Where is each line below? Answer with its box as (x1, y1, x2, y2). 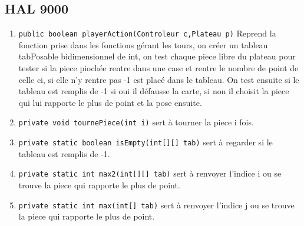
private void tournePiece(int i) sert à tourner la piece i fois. (18, 116, 254, 128)
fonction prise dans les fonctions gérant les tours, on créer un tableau (18, 38, 268, 51)
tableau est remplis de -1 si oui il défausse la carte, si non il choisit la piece (18, 85, 289, 97)
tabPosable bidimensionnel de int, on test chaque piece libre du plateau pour (18, 50, 296, 62)
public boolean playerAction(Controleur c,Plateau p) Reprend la (18, 27, 276, 39)
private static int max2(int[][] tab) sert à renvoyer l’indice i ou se (18, 167, 282, 180)
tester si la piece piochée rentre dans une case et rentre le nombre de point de (18, 62, 299, 74)
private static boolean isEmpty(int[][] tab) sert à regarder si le (18, 136, 273, 148)
